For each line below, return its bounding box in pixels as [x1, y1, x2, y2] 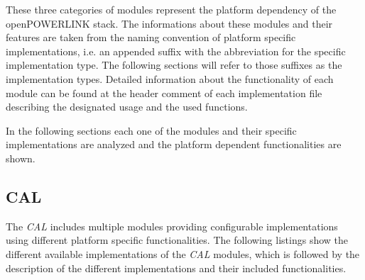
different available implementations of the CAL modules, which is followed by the [6, 246, 360, 261]
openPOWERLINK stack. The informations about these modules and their [6, 16, 333, 30]
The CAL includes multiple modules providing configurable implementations [6, 218, 338, 233]
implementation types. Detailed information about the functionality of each [6, 71, 334, 86]
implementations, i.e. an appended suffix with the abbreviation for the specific [6, 43, 346, 58]
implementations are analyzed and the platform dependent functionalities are [6, 137, 342, 152]
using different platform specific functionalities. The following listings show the [6, 233, 349, 247]
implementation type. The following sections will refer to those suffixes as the [6, 57, 342, 72]
